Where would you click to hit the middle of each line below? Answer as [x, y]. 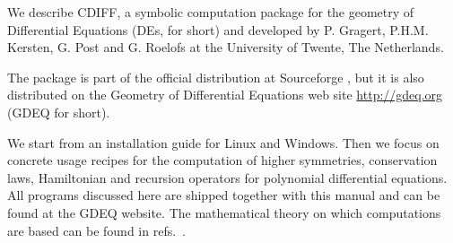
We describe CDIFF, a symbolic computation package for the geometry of [211, 12]
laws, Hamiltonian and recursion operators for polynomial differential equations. [227, 177]
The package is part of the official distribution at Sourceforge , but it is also [216, 77]
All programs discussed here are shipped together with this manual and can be [224, 195]
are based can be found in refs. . [96, 230]
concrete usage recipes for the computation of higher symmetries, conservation [222, 160]
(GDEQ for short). [59, 112]
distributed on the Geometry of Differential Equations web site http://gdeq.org [225, 95]
